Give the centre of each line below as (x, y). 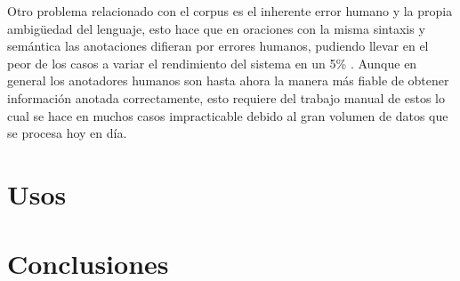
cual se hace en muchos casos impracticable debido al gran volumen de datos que (228, 115)
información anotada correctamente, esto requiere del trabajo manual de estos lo (226, 97)
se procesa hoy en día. (67, 133)
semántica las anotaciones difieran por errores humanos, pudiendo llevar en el (218, 46)
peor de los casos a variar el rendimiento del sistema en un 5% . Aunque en (212, 63)
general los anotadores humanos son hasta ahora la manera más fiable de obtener (228, 80)
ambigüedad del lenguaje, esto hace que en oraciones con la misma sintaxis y (216, 28)
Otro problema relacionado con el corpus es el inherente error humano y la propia (230, 11)
